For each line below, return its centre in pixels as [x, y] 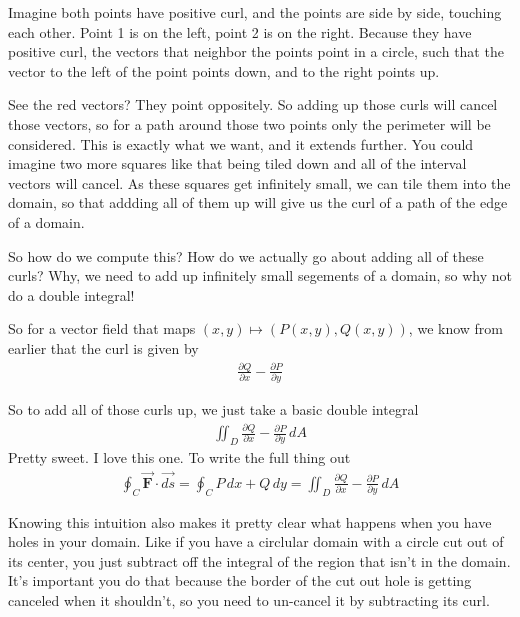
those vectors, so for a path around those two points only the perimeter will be [249, 123]
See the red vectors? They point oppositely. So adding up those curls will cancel [253, 104]
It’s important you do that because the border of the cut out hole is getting [240, 580]
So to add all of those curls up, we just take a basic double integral [213, 409]
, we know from [455, 328]
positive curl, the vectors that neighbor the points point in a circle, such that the [256, 51]
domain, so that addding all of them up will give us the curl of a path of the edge [258, 202]
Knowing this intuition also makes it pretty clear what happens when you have [250, 521]
